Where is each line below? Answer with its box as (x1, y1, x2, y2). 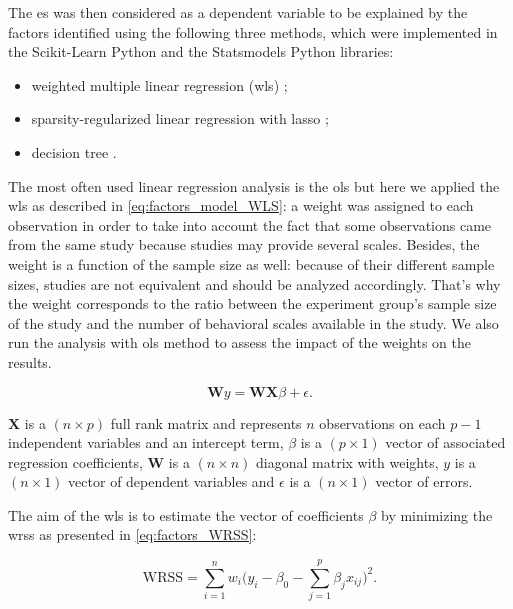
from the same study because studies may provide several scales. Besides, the (8, 234, 480, 255)
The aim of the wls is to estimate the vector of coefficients (8, 504, 364, 525)
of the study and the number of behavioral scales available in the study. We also (8, 312, 499, 333)
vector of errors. (375, 471, 473, 492)
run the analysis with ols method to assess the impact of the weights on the (8, 332, 472, 353)
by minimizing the (380, 504, 493, 525)
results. (8, 351, 52, 372)
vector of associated (385, 432, 506, 453)
